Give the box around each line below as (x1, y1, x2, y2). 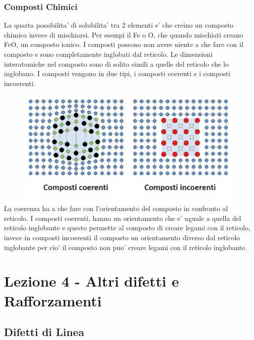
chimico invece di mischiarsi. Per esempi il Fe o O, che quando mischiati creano (4, 29, 243, 40)
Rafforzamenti (4, 290, 102, 310)
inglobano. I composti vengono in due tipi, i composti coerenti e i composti (4, 68, 231, 79)
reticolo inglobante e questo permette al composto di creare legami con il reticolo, (4, 222, 251, 233)
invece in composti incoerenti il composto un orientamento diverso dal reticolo (4, 232, 240, 242)
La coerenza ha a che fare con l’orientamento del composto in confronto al (4, 203, 228, 213)
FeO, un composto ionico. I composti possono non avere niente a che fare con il (4, 39, 244, 49)
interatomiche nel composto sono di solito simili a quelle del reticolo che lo (4, 58, 229, 69)
